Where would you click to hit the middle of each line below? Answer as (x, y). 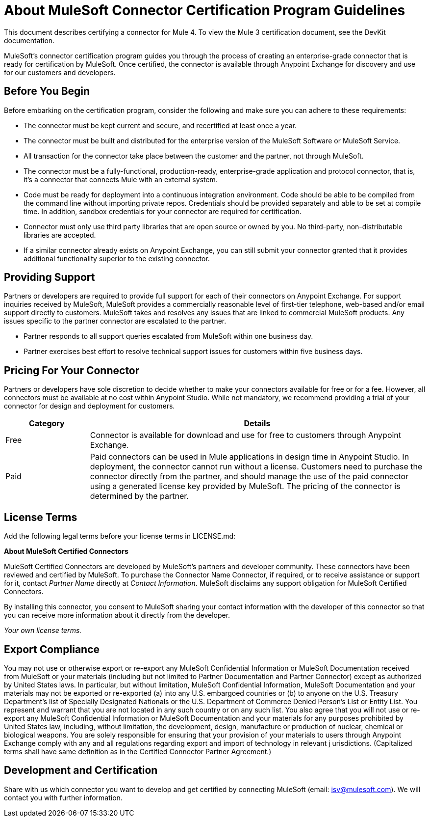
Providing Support (50, 277)
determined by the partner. (139, 496)
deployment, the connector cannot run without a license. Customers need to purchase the (256, 467)
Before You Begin (47, 91)
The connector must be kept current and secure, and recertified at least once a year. (160, 125)
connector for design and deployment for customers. (89, 406)
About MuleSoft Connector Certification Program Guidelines (205, 10)
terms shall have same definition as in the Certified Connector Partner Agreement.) (138, 751)
